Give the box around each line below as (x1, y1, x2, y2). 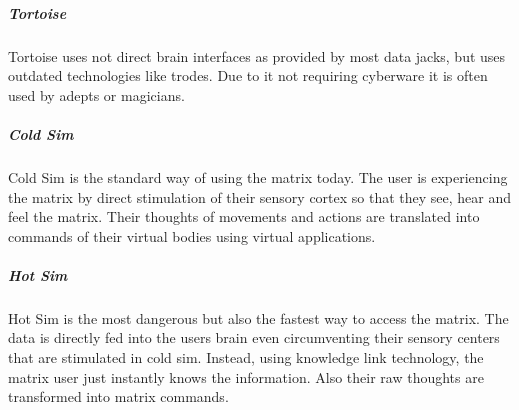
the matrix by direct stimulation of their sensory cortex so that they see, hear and (8, 186, 512, 207)
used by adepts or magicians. (8, 84, 185, 105)
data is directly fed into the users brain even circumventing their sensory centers (8, 327, 500, 348)
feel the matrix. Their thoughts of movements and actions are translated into (8, 206, 480, 227)
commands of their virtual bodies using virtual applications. (8, 225, 376, 246)
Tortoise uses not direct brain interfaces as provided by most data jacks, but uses (8, 45, 506, 66)
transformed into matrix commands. (8, 386, 229, 407)
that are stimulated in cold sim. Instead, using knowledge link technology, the (8, 347, 484, 368)
